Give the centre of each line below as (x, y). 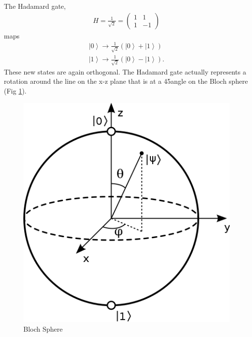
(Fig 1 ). (15, 90)
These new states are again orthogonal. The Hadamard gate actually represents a (125, 71)
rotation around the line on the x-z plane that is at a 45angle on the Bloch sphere (126, 81)
